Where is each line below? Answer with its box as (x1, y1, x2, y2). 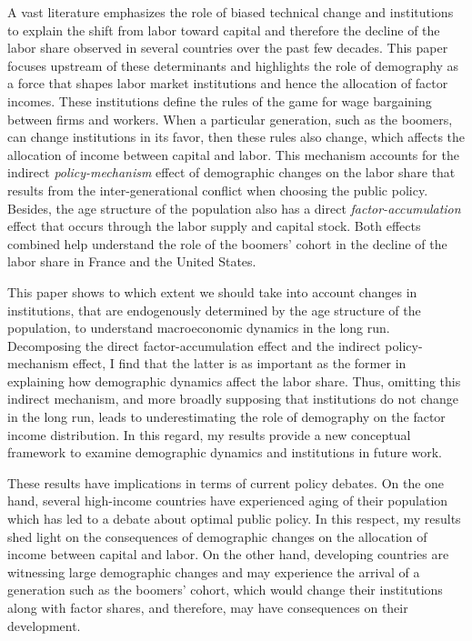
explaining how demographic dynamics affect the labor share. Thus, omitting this (7, 371, 461, 390)
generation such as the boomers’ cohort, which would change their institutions (7, 580, 443, 599)
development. (7, 616, 81, 635)
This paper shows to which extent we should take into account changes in (7, 282, 417, 301)
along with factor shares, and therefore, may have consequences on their (7, 598, 408, 616)
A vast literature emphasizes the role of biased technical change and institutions (7, 3, 454, 21)
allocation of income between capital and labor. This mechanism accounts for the (7, 145, 459, 164)
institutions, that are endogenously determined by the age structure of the (7, 300, 421, 319)
